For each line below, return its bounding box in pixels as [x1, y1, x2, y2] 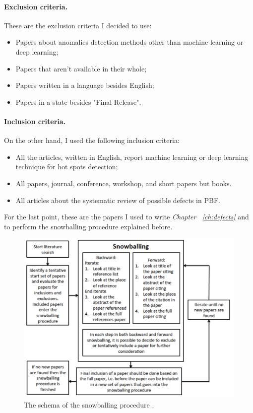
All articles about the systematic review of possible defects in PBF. [15, 195, 220, 205]
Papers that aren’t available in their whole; [15, 63, 147, 73]
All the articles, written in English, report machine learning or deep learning [15, 151, 249, 162]
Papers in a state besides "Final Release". [15, 96, 141, 107]
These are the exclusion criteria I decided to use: [4, 20, 152, 30]
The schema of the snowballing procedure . [24, 399, 154, 410]
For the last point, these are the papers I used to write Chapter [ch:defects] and [4, 211, 249, 222]
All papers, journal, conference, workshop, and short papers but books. [15, 178, 232, 188]
